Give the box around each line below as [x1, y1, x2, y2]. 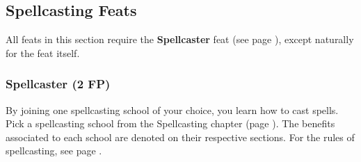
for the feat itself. [6, 45, 80, 60]
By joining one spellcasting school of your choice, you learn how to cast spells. [6, 102, 339, 117]
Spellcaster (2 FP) [6, 75, 111, 92]
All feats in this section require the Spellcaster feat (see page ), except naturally [6, 32, 354, 47]
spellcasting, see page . [6, 143, 102, 158]
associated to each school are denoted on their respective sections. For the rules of [6, 129, 355, 144]
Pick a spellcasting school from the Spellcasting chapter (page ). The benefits [6, 116, 335, 131]
